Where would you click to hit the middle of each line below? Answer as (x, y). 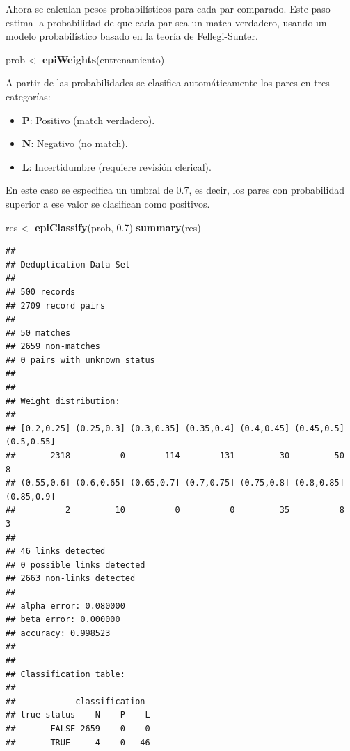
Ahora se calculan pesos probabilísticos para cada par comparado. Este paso (168, 8)
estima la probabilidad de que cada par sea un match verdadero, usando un (166, 22)
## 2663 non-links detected (71, 579)
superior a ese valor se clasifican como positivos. (108, 203)
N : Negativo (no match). (75, 143)
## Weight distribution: (63, 401)
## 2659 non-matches (53, 347)
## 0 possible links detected (75, 565)
